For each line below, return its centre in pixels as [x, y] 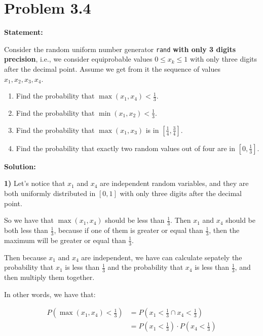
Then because [25, 257]
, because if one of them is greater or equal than [128, 230]
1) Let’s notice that [35, 183]
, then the [224, 230]
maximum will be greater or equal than [65, 240]
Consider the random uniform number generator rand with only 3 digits [120, 49]
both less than [26, 230]
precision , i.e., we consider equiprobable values [78, 59]
